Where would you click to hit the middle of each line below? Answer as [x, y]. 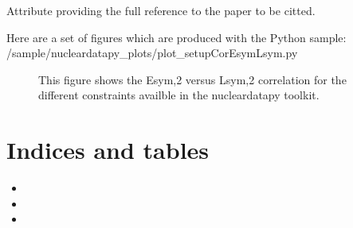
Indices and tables [108, 150]
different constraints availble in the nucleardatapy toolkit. [179, 95]
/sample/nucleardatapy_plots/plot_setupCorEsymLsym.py [152, 53]
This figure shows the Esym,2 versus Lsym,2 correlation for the [192, 79]
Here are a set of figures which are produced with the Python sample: [176, 37]
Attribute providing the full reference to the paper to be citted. [161, 10]
